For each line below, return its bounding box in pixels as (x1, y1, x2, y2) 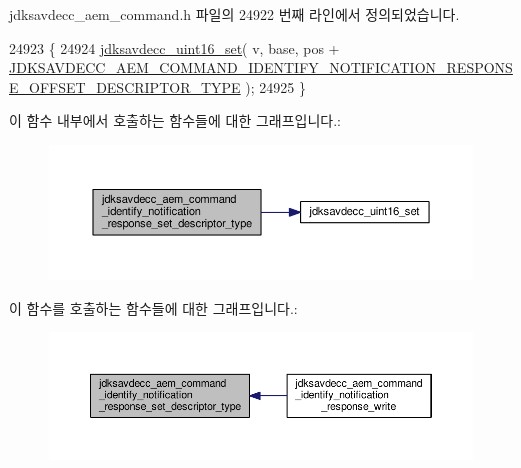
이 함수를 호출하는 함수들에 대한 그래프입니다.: (9, 297, 298, 318)
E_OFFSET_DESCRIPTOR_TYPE (9, 76, 241, 97)
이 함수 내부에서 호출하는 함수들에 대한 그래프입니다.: (9, 110, 341, 131)
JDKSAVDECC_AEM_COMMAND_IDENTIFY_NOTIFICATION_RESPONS (9, 57, 513, 78)
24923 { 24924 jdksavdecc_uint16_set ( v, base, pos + (9, 37, 340, 58)
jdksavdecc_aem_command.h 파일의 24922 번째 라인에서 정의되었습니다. (9, 4, 460, 24)
